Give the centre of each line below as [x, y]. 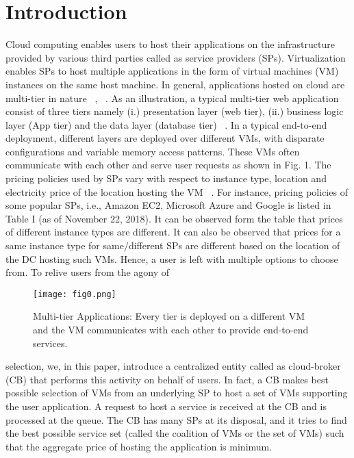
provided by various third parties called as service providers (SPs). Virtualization [176, 57]
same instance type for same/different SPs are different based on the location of [173, 245]
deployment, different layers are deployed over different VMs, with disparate [165, 138]
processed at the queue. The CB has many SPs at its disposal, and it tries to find [176, 419]
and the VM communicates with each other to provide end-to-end [171, 330]
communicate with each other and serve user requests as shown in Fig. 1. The [168, 165]
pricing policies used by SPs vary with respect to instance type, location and [166, 178]
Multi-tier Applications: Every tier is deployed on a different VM [169, 316]
